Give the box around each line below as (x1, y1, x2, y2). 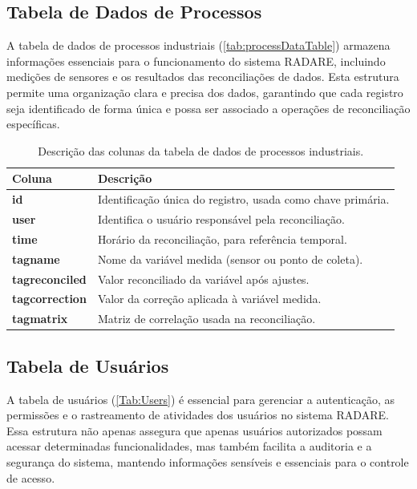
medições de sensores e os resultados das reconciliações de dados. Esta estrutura (6, 68, 399, 85)
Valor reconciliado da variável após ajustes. (97, 270, 310, 287)
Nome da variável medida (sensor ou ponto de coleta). (97, 250, 363, 267)
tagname (12, 250, 60, 267)
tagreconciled (12, 270, 87, 287)
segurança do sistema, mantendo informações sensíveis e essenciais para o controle (6, 453, 409, 470)
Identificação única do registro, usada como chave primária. (97, 191, 390, 208)
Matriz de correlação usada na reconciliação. (97, 310, 316, 327)
